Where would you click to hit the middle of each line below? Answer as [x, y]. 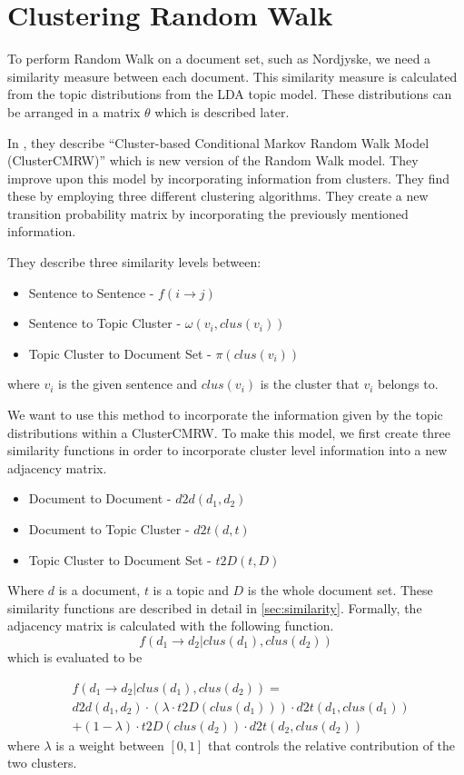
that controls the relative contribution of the [331, 745]
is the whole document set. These [340, 590]
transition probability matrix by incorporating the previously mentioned [208, 213]
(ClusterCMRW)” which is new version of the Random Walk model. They [213, 160]
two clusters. [42, 763]
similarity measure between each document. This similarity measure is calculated [232, 76]
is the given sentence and [128, 384]
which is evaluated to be [75, 656]
